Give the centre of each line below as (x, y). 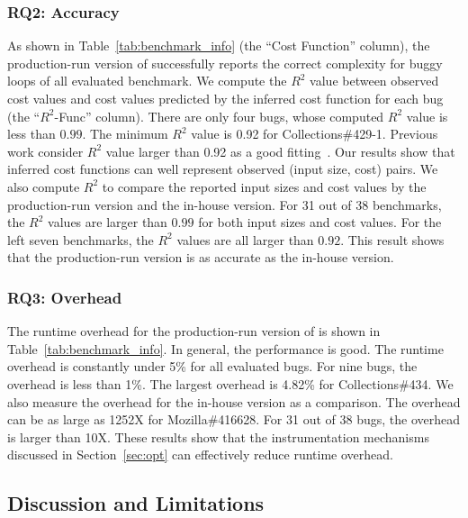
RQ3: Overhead (65, 297)
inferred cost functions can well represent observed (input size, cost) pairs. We (223, 169)
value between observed (374, 81)
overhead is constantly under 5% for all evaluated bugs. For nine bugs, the (212, 366)
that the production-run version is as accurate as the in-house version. (201, 257)
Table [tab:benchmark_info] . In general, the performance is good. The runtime (225, 348)
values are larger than (108, 222)
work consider (45, 151)
